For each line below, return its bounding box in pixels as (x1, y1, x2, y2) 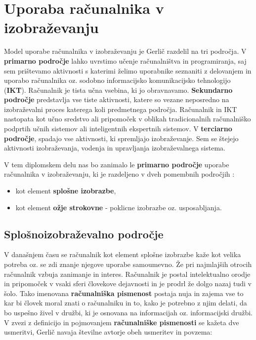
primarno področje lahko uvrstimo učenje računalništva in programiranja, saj (4, 55, 247, 66)
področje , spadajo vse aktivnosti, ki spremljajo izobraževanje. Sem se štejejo (4, 133, 239, 143)
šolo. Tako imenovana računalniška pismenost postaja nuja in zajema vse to (4, 288, 244, 298)
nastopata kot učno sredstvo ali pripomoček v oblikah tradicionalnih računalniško (4, 113, 251, 124)
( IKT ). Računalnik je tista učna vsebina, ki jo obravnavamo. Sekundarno (4, 84, 233, 95)
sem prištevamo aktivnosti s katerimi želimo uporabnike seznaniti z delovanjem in (4, 65, 252, 76)
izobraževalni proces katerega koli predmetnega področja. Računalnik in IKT (4, 104, 237, 114)
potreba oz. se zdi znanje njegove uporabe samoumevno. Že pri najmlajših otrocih (4, 259, 252, 269)
